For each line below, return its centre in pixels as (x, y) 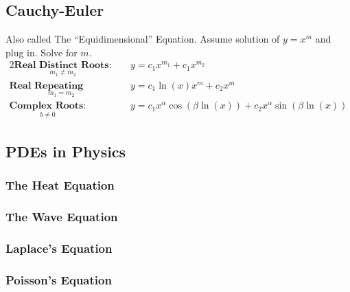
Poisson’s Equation (59, 279)
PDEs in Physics (66, 151)
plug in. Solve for (42, 52)
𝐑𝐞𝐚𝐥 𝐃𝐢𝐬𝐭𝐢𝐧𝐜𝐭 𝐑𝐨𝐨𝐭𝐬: (63, 66)
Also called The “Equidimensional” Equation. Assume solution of (143, 39)
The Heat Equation (60, 185)
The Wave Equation (62, 217)
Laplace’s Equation (59, 248)
